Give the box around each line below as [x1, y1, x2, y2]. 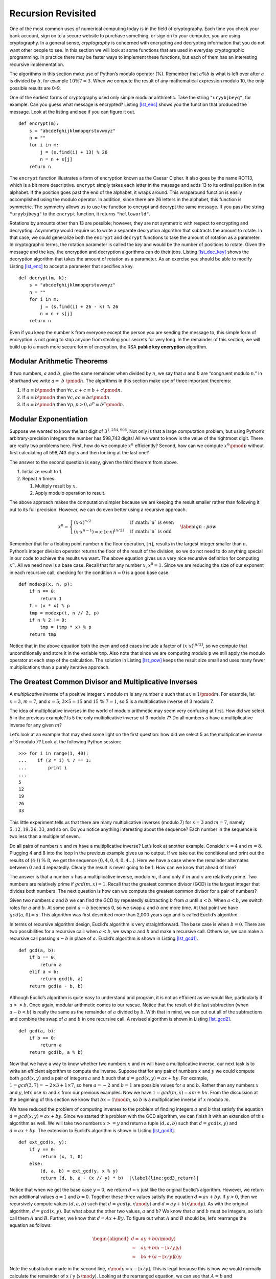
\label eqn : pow [180, 523, 217, 530]
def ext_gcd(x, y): [18, 1139, 67, 1145]
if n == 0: [29, 588, 57, 594]
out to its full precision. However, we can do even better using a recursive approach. [9, 506, 187, 513]
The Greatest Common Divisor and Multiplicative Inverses [9, 678, 198, 687]
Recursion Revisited [9, 8, 97, 19]
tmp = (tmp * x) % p [40, 624, 91, 630]
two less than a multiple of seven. [9, 833, 80, 840]
